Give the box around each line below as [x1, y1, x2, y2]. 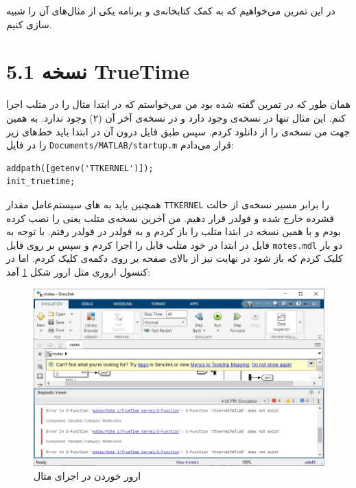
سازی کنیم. [6, 16, 52, 31]
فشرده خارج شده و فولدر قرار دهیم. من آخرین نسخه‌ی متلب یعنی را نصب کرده [6, 210, 334, 225]
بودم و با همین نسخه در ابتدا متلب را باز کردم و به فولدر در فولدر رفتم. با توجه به [6, 224, 341, 239]
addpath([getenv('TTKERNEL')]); [6, 163, 154, 173]
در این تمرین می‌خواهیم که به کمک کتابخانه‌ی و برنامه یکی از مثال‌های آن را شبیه [6, 3, 335, 17]
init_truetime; [6, 177, 75, 187]
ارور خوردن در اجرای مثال [34, 468, 141, 483]
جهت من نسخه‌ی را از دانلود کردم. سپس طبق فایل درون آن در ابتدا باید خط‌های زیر [6, 124, 351, 138]
